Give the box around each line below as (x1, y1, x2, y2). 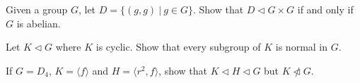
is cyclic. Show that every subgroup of (95, 39, 261, 54)
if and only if (297, 2, 354, 16)
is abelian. (16, 15, 61, 30)
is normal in (275, 39, 328, 54)
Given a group (6, 2, 68, 16)
